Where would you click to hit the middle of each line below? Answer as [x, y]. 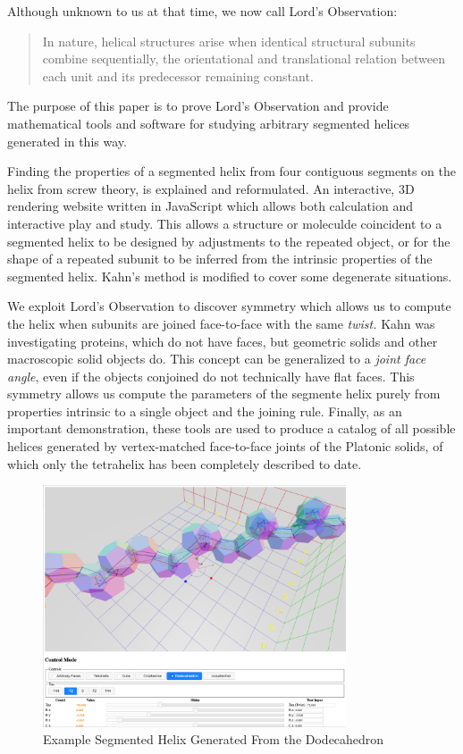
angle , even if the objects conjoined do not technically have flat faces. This [211, 376]
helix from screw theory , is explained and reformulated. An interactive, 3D [211, 188]
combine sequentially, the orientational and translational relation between [244, 59]
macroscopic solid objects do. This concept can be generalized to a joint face [217, 359]
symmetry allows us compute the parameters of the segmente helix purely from [224, 394]
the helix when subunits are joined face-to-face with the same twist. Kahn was [221, 323]
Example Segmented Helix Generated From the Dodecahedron [214, 739]
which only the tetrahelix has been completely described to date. [185, 463]
